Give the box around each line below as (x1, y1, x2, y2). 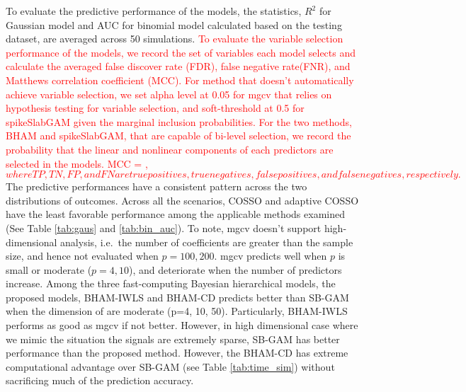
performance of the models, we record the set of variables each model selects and (6, 45, 356, 59)
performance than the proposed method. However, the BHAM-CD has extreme (6, 345, 348, 360)
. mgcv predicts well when (214, 248, 327, 263)
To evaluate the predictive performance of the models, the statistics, (6, 4, 302, 18)
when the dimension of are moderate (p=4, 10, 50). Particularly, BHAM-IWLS (6, 304, 348, 318)
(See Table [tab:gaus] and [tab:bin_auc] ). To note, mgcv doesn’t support (6, 220, 322, 235)
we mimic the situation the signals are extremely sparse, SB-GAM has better (6, 331, 340, 346)
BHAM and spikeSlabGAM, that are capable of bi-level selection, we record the (6, 128, 351, 143)
